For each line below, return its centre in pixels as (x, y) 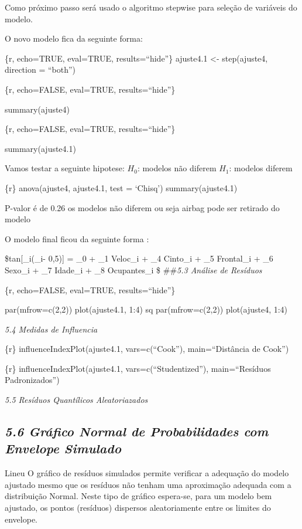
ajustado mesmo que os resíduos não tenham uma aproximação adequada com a (148, 484)
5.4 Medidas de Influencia (51, 329)
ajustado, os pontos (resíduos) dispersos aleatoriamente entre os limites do (138, 508)
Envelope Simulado (63, 448)
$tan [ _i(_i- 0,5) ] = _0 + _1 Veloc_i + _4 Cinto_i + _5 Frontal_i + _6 (139, 258)
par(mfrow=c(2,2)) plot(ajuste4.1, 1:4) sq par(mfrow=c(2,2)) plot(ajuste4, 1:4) (146, 309)
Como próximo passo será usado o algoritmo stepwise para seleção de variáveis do (151, 7)
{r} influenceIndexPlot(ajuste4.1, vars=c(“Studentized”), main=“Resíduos (138, 368)
